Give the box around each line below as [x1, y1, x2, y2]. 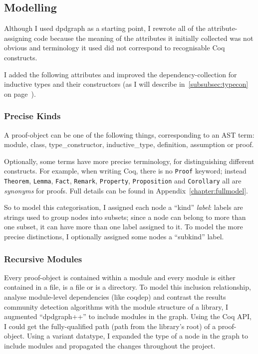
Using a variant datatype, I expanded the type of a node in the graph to [26, 331, 249, 341]
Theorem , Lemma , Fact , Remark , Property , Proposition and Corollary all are [4, 176, 242, 186]
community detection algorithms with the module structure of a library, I [4, 301, 229, 312]
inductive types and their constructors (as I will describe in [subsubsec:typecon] [4, 79, 249, 89]
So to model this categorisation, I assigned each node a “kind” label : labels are [4, 202, 243, 212]
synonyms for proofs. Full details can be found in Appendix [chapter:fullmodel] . [4, 185, 248, 195]
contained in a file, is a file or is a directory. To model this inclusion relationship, [4, 282, 251, 292]
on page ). [4, 88, 36, 99]
